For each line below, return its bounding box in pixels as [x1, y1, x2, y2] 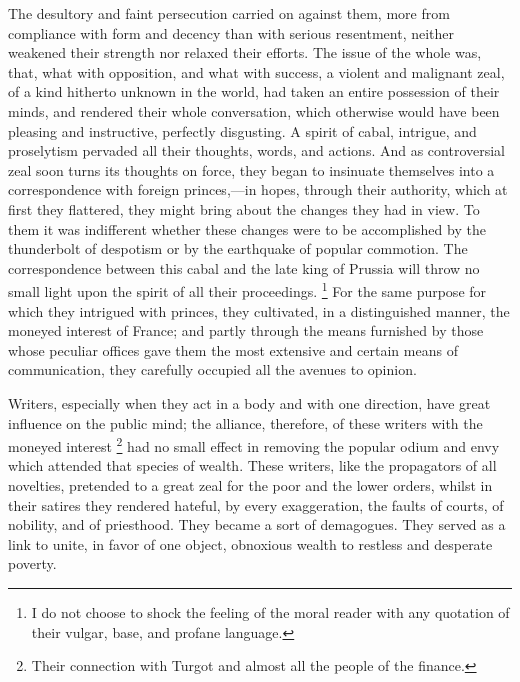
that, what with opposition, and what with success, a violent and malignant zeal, [8, 61, 505, 82]
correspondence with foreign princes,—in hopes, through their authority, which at [8, 179, 508, 200]
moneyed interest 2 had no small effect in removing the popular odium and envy [8, 433, 500, 456]
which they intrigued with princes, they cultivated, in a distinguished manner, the [8, 300, 510, 321]
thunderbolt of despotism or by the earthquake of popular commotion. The [8, 238, 468, 259]
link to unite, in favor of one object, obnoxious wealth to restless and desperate [8, 533, 493, 554]
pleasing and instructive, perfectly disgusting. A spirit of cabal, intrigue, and [8, 120, 477, 141]
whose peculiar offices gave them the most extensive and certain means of [8, 339, 458, 360]
